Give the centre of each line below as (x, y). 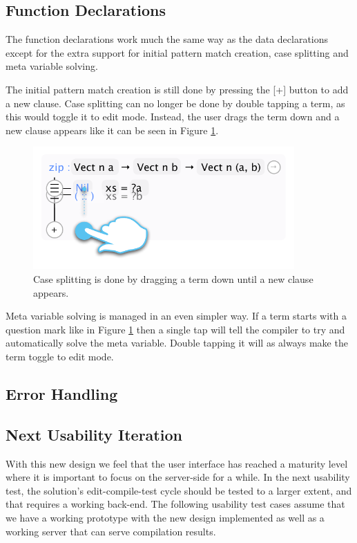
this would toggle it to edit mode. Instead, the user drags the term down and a (173, 117)
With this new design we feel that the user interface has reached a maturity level (177, 463)
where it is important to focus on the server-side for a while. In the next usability (178, 477)
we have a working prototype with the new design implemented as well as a (165, 517)
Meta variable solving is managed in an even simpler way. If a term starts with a (176, 316)
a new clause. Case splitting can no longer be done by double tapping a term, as (175, 103)
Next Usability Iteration (94, 434)
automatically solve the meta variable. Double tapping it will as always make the (177, 343)
